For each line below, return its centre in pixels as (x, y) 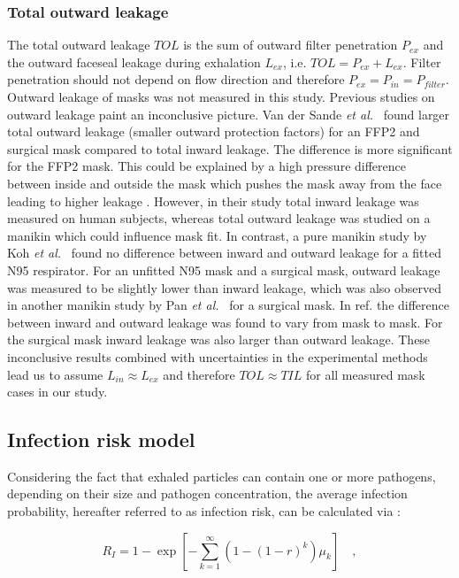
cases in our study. (57, 392)
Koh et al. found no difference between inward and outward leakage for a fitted (224, 253)
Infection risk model (101, 439)
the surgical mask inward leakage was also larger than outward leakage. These (219, 339)
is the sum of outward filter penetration (291, 45)
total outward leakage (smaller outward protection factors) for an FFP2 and (214, 131)
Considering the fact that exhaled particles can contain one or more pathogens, (222, 476)
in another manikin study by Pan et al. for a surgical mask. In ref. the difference (229, 305)
